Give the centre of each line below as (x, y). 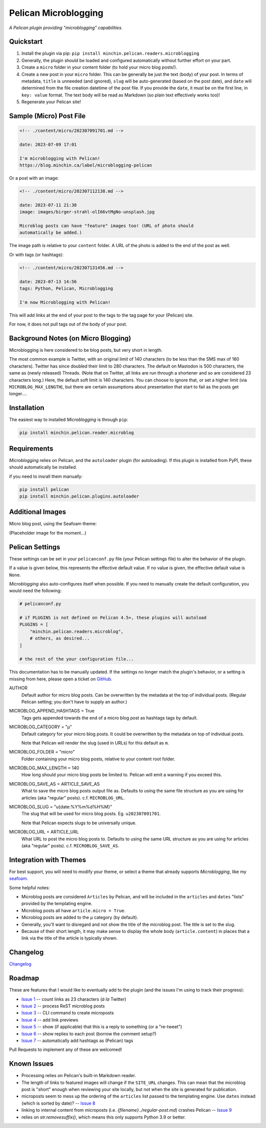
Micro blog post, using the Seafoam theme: (53, 524)
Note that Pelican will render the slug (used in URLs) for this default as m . (95, 743)
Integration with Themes (48, 860)
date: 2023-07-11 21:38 (48, 205)
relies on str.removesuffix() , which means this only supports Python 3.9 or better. (104, 1117)
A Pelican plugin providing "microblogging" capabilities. (66, 28)
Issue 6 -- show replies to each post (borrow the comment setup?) (89, 1034)
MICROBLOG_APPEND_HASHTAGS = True (52, 711)
